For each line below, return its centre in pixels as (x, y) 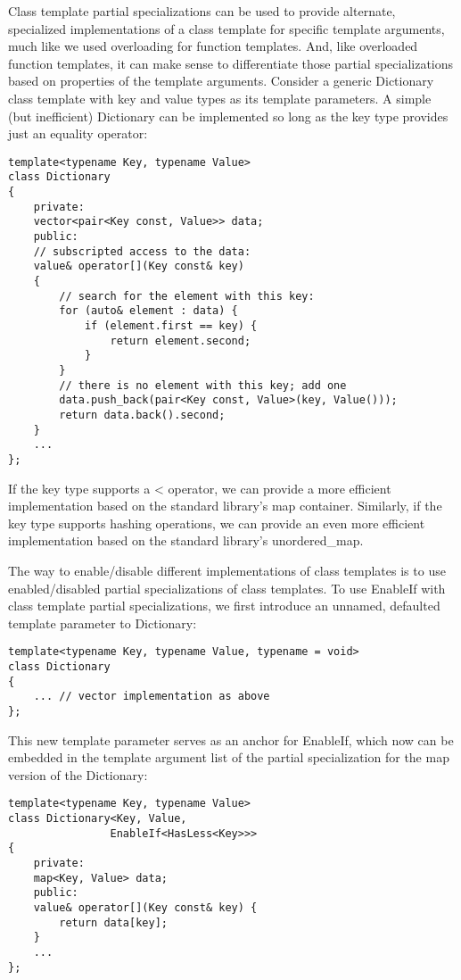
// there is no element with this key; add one (203, 385)
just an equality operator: (78, 133)
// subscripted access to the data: (142, 251)
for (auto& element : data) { (148, 311)
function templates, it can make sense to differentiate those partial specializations (231, 63)
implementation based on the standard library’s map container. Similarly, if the (225, 506)
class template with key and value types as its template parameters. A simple (220, 98)
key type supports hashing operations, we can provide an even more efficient (217, 523)
